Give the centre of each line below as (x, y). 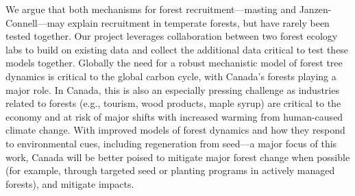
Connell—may (35, 22)
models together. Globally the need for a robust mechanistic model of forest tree (174, 63)
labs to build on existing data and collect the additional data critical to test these (177, 49)
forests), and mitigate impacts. (70, 183)
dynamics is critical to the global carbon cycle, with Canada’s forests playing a (171, 76)
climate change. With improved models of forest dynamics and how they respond (175, 130)
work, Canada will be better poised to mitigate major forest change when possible (178, 157)
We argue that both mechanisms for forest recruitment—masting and (151, 9)
